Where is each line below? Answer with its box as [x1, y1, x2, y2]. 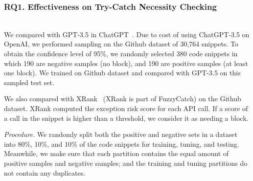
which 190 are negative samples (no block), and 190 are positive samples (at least [4, 58, 248, 68]
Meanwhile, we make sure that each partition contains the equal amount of [4, 148, 229, 158]
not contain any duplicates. [4, 167, 86, 178]
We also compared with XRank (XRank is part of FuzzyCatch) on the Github [4, 93, 241, 104]
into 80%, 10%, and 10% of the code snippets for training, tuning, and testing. [4, 138, 239, 149]
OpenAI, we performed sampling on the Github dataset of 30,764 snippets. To [4, 39, 238, 49]
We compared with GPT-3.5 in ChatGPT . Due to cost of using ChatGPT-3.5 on [4, 29, 250, 39]
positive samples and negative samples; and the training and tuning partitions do [4, 158, 248, 168]
